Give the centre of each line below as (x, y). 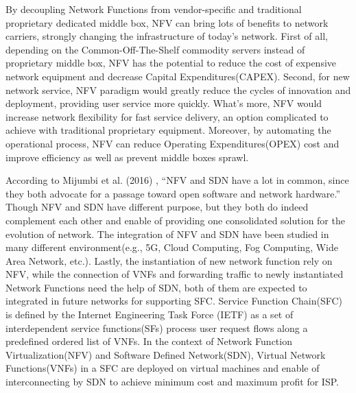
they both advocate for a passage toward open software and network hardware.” (173, 193)
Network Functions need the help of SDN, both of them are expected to (156, 287)
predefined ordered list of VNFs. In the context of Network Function (149, 341)
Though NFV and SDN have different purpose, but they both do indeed (157, 207)
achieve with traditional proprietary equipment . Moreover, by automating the (168, 130)
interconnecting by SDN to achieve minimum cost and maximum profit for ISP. (172, 382)
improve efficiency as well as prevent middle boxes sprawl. (127, 157)
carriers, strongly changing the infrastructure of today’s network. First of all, (167, 36)
